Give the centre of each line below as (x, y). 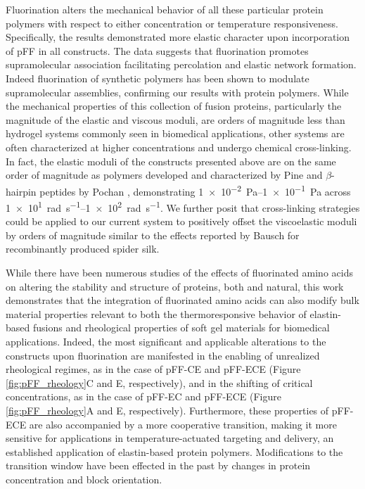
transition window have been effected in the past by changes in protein (158, 465)
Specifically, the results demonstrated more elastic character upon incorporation (178, 37)
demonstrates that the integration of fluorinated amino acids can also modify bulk (182, 300)
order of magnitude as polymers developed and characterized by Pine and (164, 175)
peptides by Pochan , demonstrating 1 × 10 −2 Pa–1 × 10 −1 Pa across (195, 190)
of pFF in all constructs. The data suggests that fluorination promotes (157, 50)
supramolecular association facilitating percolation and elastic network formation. (181, 64)
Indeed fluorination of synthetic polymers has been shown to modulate (158, 78)
